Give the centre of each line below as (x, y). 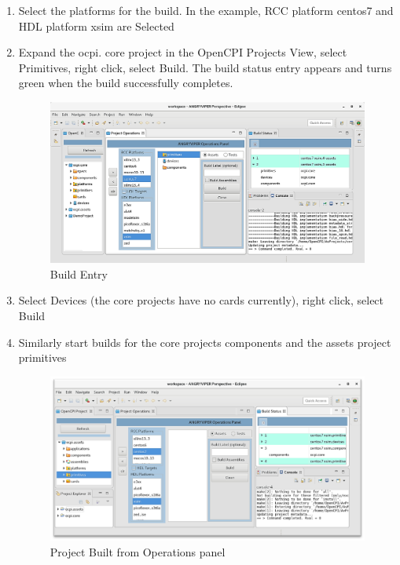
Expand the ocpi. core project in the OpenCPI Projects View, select (183, 52)
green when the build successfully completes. (126, 83)
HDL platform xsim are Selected (96, 26)
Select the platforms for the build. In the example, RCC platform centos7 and (206, 10)
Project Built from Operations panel (138, 551)
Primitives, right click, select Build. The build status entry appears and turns (205, 67)
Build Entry (79, 273)
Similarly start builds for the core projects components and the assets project (205, 342)
